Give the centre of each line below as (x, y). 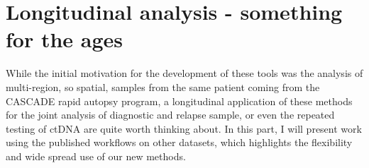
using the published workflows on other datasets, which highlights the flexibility (179, 142)
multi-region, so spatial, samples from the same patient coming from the (163, 86)
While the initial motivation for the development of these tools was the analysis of (184, 73)
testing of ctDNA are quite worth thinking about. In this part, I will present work (184, 128)
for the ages (65, 39)
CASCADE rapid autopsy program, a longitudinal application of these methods (179, 101)
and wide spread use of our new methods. (96, 156)
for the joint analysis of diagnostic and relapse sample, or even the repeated (170, 115)
